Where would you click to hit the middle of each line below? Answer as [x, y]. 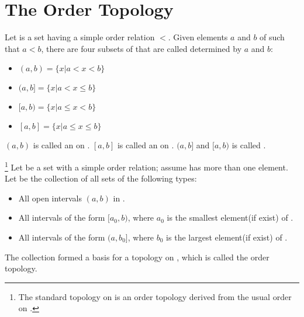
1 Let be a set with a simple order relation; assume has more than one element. [146, 166]
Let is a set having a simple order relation [80, 37]
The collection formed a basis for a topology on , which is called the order [137, 257]
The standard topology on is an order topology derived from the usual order [155, 296]
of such [272, 37]
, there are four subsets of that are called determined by [141, 48]
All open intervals [50, 198]
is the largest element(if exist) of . [227, 237]
